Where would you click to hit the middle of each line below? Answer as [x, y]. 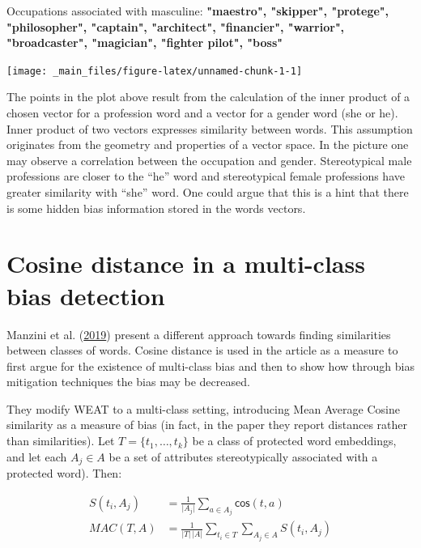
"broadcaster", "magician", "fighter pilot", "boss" [145, 42]
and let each [37, 456]
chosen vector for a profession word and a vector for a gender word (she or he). [202, 113]
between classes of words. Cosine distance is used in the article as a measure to [202, 350]
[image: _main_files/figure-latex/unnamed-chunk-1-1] [155, 71]
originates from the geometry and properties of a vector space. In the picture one [208, 144]
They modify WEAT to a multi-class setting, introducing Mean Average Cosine [203, 408]
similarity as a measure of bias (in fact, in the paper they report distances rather [207, 425]
